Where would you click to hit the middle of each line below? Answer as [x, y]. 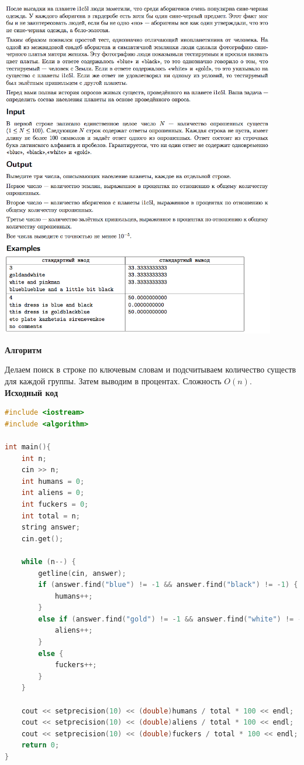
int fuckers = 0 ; [55, 504]
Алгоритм [23, 349]
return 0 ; [40, 745]
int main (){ [28, 447]
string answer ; [51, 527]
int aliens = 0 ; [53, 493]
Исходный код [32, 392]
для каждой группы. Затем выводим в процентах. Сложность [113, 381]
